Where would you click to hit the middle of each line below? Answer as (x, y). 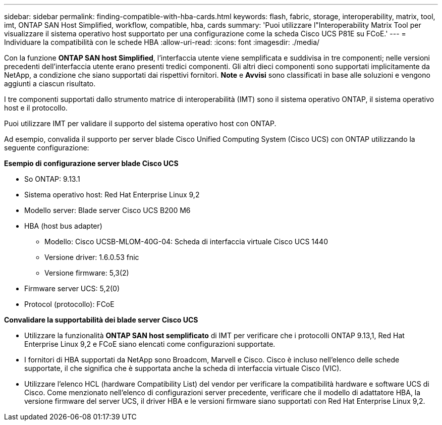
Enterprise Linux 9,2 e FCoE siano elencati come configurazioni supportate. (150, 344)
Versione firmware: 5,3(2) (87, 273)
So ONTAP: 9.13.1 (52, 179)
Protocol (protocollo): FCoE (69, 304)
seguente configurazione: (47, 148)
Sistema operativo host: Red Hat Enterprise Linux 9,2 (112, 195)
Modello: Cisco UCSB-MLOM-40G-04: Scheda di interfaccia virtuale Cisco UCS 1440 (186, 242)
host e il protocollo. (36, 108)
